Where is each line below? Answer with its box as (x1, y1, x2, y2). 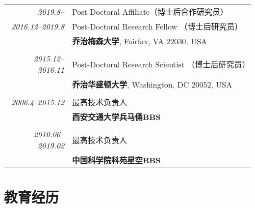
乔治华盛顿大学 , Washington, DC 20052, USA (72, 79, 232, 90)
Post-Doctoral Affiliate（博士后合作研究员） (72, 6, 228, 17)
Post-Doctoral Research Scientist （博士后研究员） (72, 59, 250, 70)
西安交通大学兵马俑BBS (72, 111, 161, 122)
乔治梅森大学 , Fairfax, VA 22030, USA (72, 35, 207, 47)
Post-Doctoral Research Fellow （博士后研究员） (72, 21, 243, 32)
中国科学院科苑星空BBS (72, 154, 161, 166)
